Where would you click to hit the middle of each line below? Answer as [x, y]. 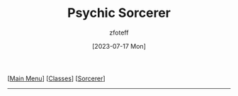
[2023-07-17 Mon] [119, 46]
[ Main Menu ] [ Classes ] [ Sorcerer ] [56, 78]
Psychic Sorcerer [119, 13]
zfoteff [119, 32]
